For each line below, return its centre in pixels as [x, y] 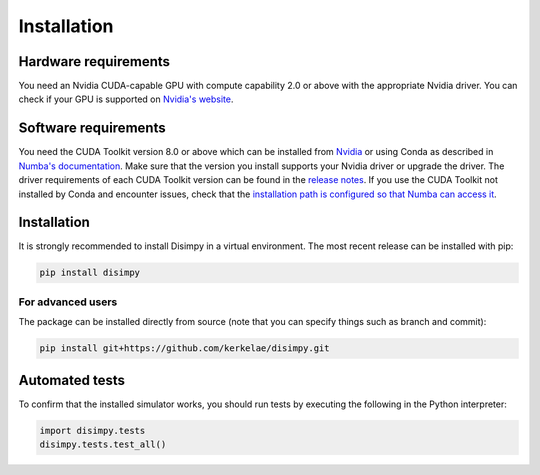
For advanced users [68, 302]
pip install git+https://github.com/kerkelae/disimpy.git [184, 348]
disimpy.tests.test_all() [103, 444]
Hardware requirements [94, 61]
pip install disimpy [89, 273]
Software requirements [92, 128]
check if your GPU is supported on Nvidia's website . [126, 99]
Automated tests [71, 380]
